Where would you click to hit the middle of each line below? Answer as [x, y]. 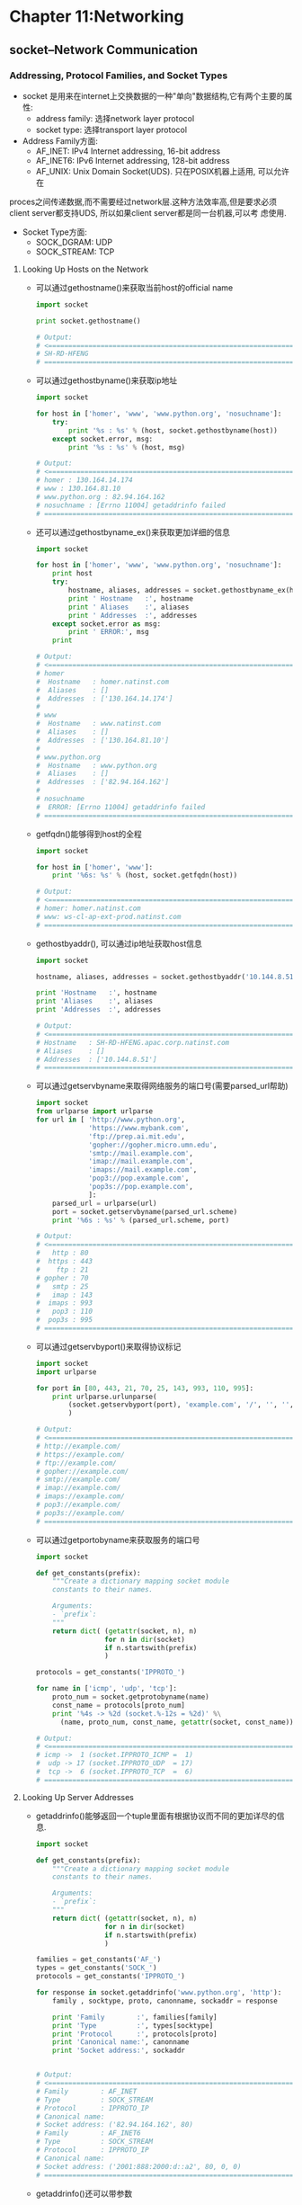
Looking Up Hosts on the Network [85, 269]
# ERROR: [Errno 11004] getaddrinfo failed [120, 807]
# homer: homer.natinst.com [88, 908]
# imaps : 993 [64, 1303]
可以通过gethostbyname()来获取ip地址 [107, 380]
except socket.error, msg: [103, 439]
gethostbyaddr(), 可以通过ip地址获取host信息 [119, 943]
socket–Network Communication [104, 50]
